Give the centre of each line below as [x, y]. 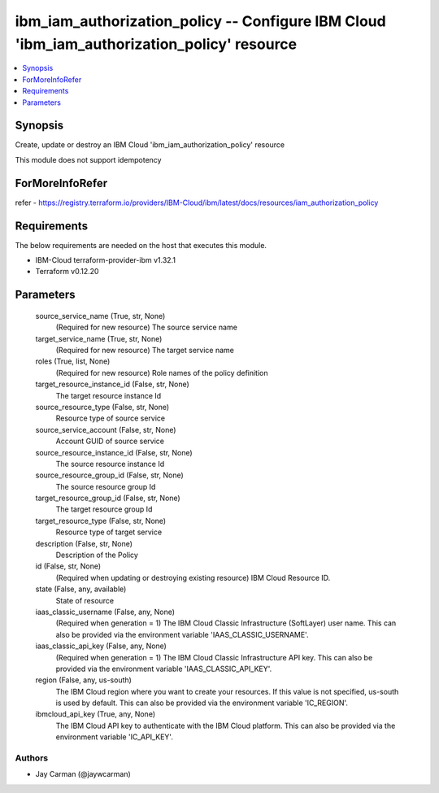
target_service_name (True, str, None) [99, 338]
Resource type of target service [109, 532]
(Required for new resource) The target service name [145, 350]
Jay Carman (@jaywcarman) [83, 774]
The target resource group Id [104, 509]
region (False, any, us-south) [83, 680]
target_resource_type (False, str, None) [101, 521]
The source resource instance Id [110, 464]
